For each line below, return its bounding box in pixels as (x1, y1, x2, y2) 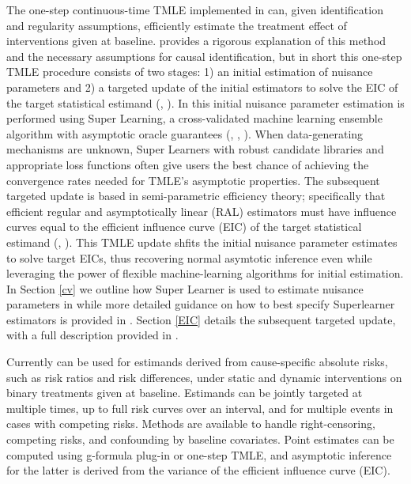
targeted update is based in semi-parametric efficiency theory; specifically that (6, 187, 386, 204)
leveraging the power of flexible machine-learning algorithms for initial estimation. (6, 265, 404, 282)
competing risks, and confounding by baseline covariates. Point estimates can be (6, 431, 394, 448)
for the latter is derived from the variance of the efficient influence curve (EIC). (6, 462, 390, 478)
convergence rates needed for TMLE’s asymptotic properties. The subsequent (6, 172, 380, 188)
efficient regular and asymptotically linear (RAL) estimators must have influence (6, 202, 397, 219)
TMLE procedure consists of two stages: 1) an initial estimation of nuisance (6, 63, 373, 80)
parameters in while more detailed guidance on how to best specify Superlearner (6, 296, 395, 312)
